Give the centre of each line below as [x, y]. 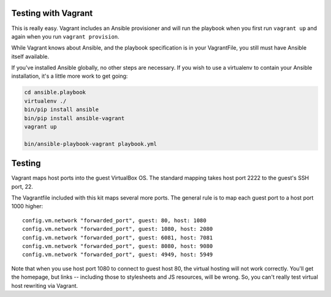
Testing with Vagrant [52, 13]
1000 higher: [27, 206]
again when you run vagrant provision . [65, 36]
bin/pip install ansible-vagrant [74, 118]
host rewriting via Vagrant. [45, 285]
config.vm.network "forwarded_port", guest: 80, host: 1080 [114, 220]
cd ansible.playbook [55, 92]
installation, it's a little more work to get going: [70, 76]
